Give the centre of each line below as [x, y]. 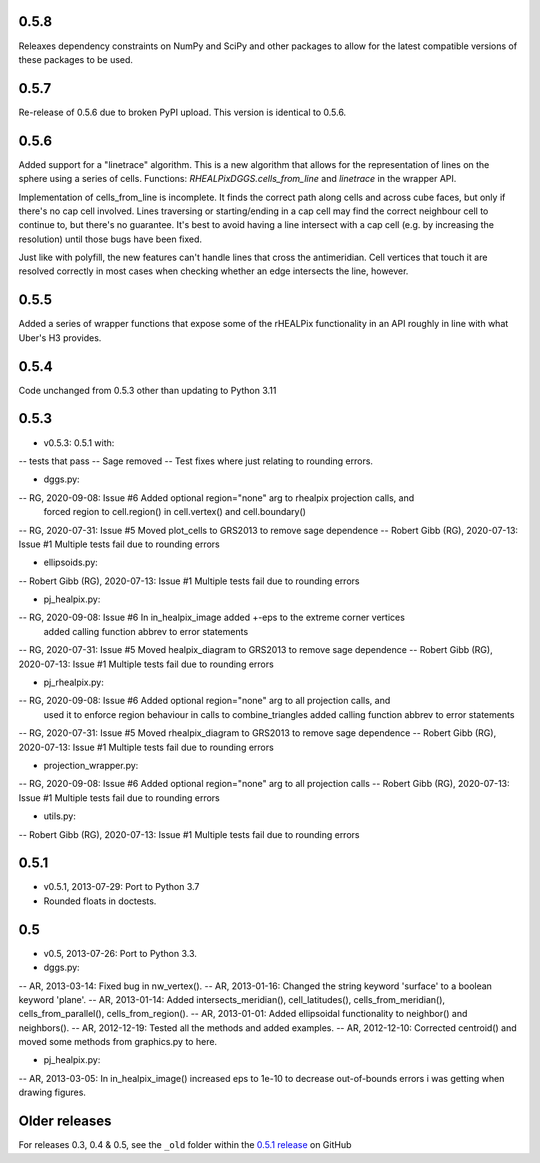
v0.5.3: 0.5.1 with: [79, 442]
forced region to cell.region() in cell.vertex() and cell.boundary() [175, 512]
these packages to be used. [76, 59]
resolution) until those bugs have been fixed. [110, 239]
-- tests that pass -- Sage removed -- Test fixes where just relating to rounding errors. [196, 461]
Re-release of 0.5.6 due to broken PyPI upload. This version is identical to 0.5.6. [182, 112]
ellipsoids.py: [71, 562]
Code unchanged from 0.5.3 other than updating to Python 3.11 [147, 390]
